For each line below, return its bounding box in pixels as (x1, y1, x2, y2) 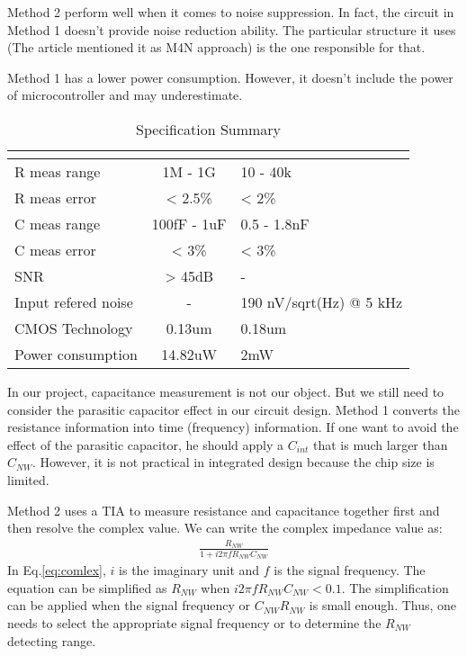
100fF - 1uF (151, 212, 227, 234)
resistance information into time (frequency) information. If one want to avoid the (7, 418, 459, 436)
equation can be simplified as (7, 578, 167, 597)
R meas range (14, 160, 101, 182)
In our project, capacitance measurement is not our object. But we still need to (7, 382, 445, 400)
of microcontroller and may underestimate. (7, 85, 243, 104)
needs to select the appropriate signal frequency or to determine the (7, 613, 382, 632)
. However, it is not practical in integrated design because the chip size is (31, 453, 435, 472)
